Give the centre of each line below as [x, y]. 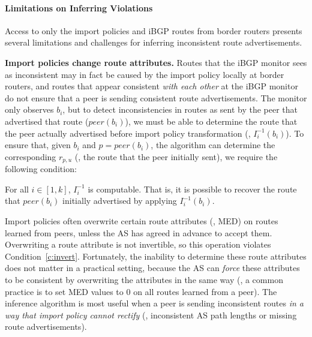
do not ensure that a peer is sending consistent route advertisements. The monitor [156, 97]
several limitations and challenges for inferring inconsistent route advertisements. [154, 42]
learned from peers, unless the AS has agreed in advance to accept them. [139, 232]
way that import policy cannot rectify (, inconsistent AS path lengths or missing [151, 315]
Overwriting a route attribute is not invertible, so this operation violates [138, 244]
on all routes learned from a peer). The [205, 291]
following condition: [41, 169]
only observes [29, 109]
